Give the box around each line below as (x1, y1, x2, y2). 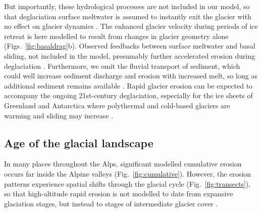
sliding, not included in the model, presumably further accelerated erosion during (4, 50, 255, 61)
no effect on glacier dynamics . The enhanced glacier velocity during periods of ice (4, 21, 258, 31)
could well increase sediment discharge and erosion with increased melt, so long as (4, 70, 257, 81)
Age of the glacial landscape (4, 135, 153, 150)
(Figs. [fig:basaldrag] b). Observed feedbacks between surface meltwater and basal (4, 40, 255, 51)
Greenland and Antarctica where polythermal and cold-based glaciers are (4, 100, 230, 110)
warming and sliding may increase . (4, 110, 114, 120)
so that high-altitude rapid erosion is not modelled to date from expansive (4, 188, 233, 199)
